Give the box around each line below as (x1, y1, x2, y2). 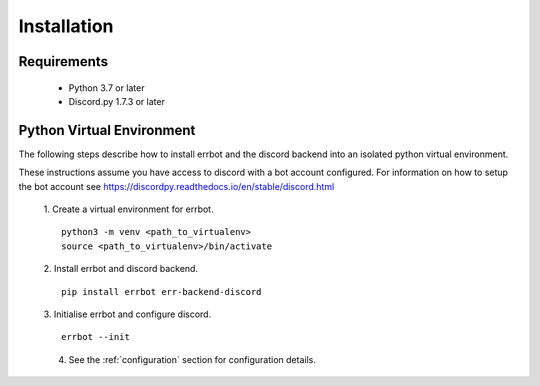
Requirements (18, 53, 109, 70)
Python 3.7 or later (68, 81, 145, 94)
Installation (18, 15, 114, 37)
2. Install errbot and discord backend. (43, 263, 199, 275)
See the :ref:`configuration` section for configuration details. (68, 353, 317, 365)
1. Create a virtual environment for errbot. (43, 203, 214, 215)
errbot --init (61, 331, 130, 343)
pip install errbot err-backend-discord (61, 286, 262, 297)
